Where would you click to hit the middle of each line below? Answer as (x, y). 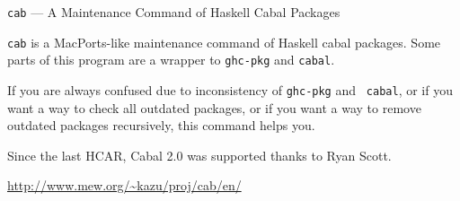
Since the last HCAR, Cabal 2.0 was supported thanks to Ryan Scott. (199, 155)
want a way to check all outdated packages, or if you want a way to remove (214, 107)
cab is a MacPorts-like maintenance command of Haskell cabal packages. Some (224, 42)
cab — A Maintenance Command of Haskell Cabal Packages (174, 12)
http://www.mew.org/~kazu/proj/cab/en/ (124, 185)
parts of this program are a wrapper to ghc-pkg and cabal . (171, 60)
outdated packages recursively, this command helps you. (161, 125)
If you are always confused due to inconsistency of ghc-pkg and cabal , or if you (230, 89)
